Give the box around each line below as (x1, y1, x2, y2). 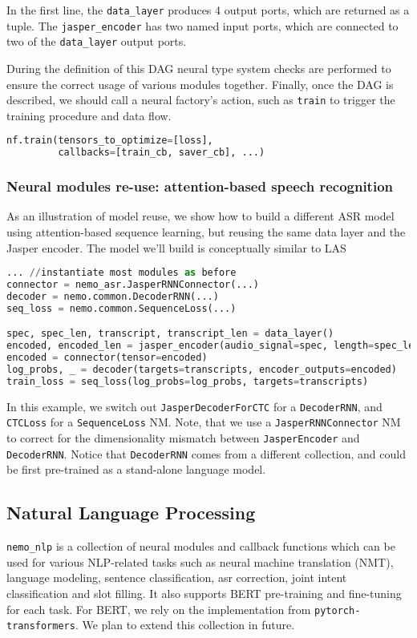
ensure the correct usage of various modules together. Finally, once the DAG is (6, 75, 394, 92)
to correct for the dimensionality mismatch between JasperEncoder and (6, 430, 360, 446)
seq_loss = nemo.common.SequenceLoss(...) (6, 302, 237, 314)
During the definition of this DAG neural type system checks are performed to (6, 59, 391, 76)
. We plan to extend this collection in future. (75, 616, 295, 633)
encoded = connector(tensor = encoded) (6, 352, 208, 364)
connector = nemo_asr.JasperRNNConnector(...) (6, 279, 260, 291)
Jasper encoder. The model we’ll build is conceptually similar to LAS (6, 239, 346, 256)
